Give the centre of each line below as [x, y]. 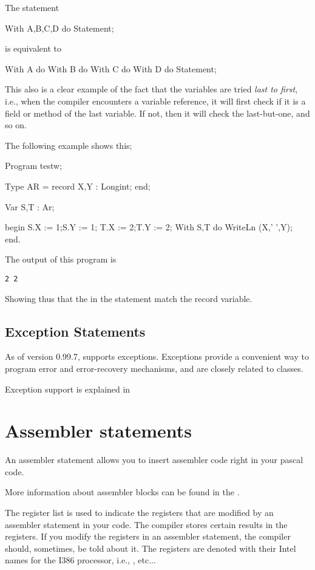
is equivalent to [33, 48]
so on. [16, 125]
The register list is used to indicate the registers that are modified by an [139, 513]
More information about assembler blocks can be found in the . [122, 492]
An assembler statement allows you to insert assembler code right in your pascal [154, 460]
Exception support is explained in [68, 389]
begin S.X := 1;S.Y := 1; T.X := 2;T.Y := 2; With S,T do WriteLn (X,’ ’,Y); [149, 227]
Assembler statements [98, 431]
